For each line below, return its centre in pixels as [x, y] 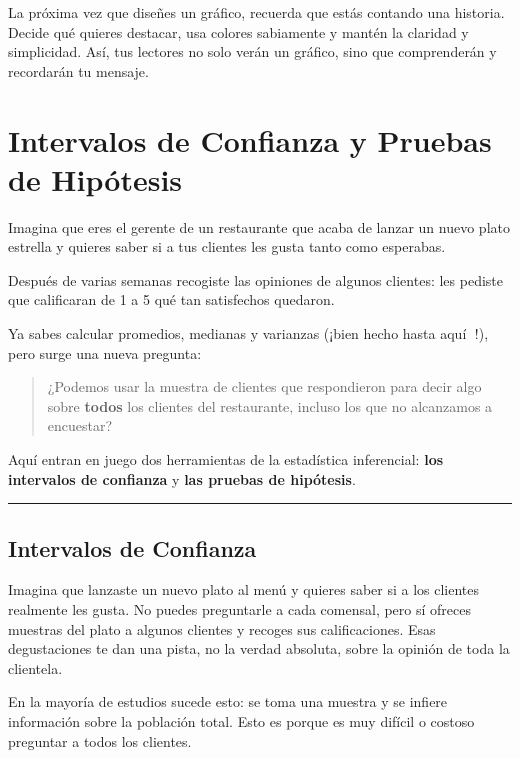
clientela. [35, 667]
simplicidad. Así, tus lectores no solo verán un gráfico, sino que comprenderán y [252, 51]
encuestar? [80, 425]
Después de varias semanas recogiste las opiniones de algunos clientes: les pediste [255, 279]
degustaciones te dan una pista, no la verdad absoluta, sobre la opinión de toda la [259, 648]
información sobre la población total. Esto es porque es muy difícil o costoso [241, 720]
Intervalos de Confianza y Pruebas [250, 139]
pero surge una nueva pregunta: [105, 352]
